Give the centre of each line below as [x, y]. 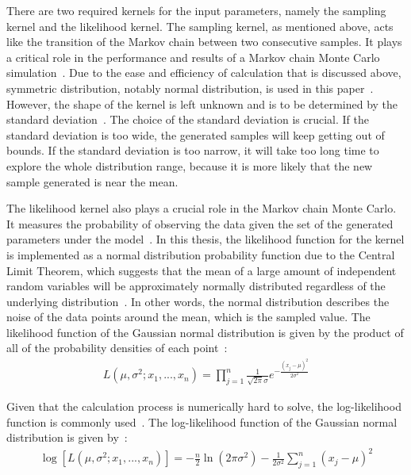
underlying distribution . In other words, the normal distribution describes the [198, 301]
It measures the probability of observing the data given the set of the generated [200, 223]
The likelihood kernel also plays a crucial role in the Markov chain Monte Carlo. [202, 208]
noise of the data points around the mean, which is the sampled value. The [188, 317]
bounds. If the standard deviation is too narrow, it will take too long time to [193, 150]
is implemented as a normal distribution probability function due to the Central [201, 254]
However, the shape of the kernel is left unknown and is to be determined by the [202, 103]
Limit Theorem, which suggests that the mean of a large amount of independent [202, 270]
